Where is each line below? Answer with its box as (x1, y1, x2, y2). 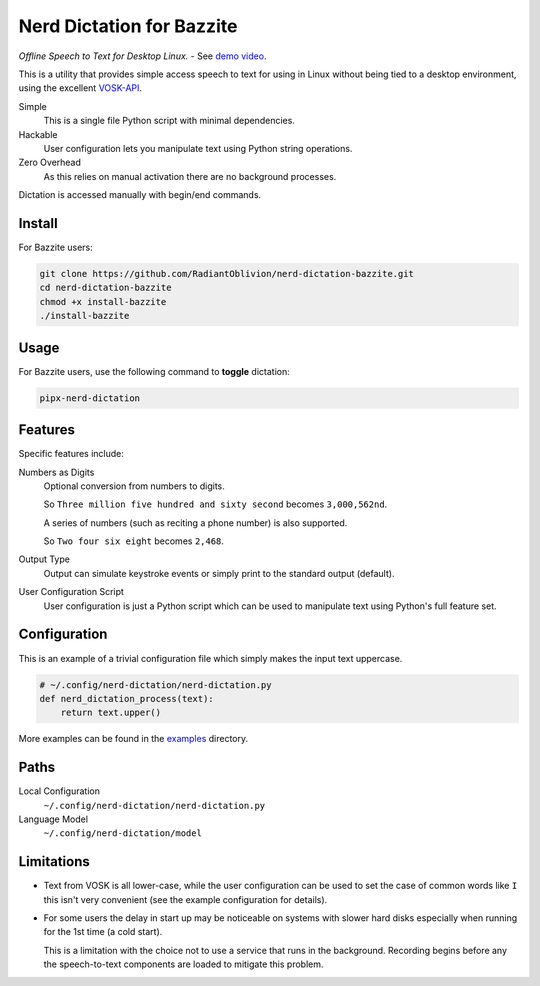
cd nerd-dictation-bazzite (39, 282, 172, 294)
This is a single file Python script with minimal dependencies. (43, 115, 295, 127)
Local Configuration (18, 785, 100, 797)
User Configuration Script (18, 586, 125, 598)
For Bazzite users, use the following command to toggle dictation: (18, 365, 290, 377)
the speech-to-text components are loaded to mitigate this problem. (43, 958, 324, 970)
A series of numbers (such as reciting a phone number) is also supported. (43, 516, 348, 529)
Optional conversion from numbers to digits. (43, 480, 225, 492)
